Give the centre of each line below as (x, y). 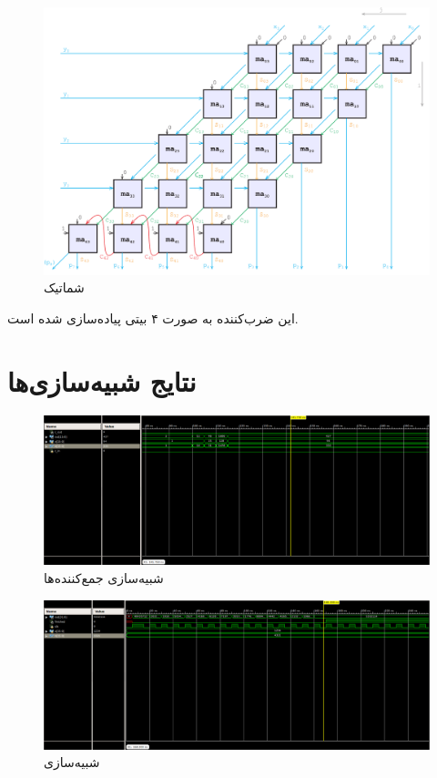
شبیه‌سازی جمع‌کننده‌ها (104, 578)
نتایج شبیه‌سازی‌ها (102, 380)
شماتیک (64, 287)
